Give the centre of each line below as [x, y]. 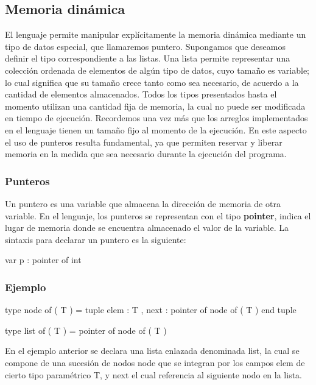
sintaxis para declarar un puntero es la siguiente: [96, 239]
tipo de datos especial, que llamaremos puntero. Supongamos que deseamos [145, 46]
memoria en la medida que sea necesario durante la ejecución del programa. [146, 154]
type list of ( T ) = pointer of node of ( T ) [86, 330]
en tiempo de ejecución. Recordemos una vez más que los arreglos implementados [156, 118]
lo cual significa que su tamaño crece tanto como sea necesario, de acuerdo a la [152, 82]
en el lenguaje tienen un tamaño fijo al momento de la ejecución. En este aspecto [156, 129]
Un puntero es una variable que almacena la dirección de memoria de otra [143, 203]
